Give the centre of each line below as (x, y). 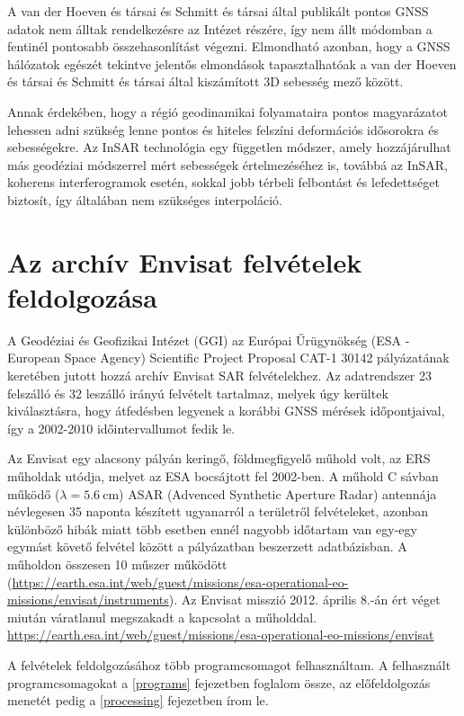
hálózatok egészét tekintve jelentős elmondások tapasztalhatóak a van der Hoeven (232, 63)
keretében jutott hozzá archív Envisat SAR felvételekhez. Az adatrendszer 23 (220, 376)
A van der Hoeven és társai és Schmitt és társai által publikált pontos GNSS (218, 11)
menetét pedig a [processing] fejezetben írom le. (138, 700)
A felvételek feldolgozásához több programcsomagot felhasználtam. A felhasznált (229, 664)
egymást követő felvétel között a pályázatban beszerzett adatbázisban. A (207, 546)
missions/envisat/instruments (88, 600)
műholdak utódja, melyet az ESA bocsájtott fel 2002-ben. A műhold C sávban (223, 476)
